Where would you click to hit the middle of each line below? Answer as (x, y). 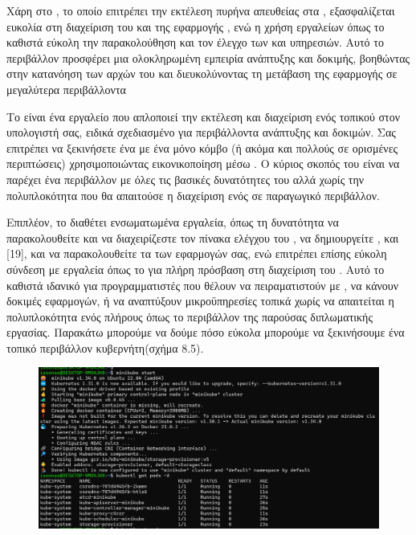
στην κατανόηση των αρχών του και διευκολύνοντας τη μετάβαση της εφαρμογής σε (202, 74)
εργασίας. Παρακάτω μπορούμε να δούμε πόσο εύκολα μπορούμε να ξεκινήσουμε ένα (206, 332)
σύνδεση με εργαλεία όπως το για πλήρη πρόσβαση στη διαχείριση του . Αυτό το (196, 269)
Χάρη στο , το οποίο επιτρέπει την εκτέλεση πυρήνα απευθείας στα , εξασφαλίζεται (201, 10)
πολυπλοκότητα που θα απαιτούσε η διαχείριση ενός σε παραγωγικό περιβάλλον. (193, 195)
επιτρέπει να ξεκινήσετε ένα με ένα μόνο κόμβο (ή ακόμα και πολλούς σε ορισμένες (202, 147)
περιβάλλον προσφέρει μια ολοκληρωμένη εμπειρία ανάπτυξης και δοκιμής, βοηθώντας (208, 57)
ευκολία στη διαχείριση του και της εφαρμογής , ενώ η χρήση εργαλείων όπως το (196, 26)
